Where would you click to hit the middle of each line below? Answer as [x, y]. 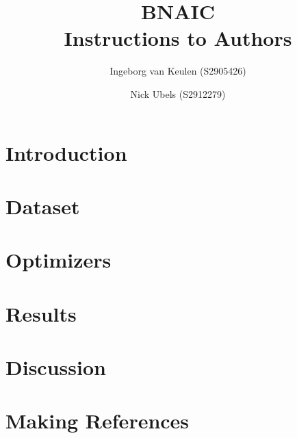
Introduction [66, 152]
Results [41, 313]
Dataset [43, 206]
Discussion [56, 367]
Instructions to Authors [178, 38]
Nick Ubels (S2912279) [178, 93]
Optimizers [59, 260]
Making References [98, 421]
